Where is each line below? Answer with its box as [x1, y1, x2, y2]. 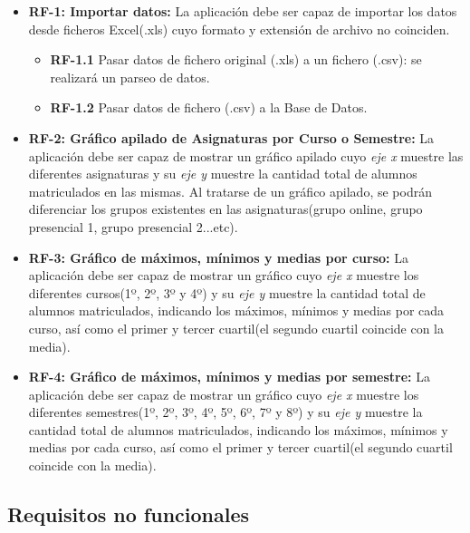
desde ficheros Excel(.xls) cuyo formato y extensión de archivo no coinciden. [28, 19, 450, 38]
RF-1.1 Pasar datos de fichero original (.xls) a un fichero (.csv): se [50, 50, 422, 69]
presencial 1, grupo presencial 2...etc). [28, 217, 238, 236]
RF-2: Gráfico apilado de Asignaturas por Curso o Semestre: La [28, 128, 435, 147]
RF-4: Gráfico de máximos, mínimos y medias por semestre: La [28, 367, 430, 386]
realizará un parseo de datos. [50, 67, 210, 86]
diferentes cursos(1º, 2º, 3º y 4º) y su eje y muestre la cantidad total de [28, 283, 426, 302]
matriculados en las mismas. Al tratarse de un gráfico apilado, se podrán [28, 181, 432, 200]
